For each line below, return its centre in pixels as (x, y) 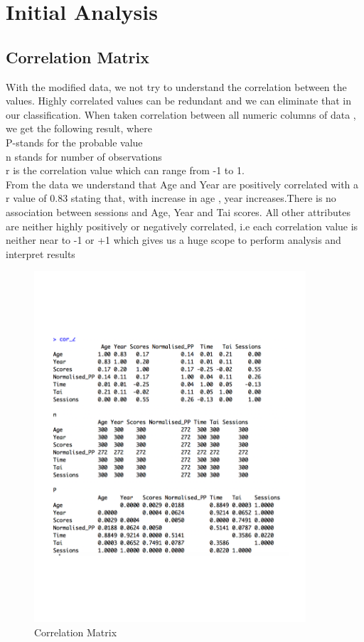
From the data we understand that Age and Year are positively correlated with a (182, 184)
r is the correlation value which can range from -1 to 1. (125, 170)
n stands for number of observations (84, 156)
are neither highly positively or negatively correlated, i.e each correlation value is (182, 226)
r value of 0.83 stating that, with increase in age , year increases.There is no (171, 198)
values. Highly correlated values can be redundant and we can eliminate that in (178, 101)
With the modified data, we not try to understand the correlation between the (176, 86)
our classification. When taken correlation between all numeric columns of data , (181, 114)
